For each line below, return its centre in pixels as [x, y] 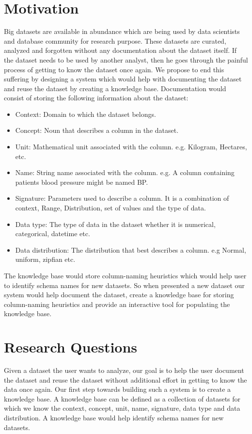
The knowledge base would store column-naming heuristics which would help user [125, 275]
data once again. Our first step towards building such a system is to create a [118, 389]
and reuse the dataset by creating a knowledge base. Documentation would [115, 88]
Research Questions [71, 347]
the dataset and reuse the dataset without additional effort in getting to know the [126, 379]
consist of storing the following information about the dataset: [96, 98]
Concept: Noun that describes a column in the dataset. [97, 130]
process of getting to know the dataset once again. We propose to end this [114, 69]
